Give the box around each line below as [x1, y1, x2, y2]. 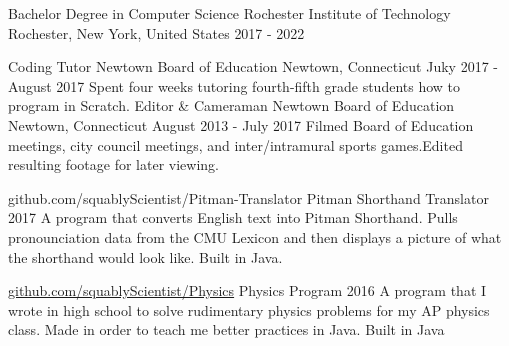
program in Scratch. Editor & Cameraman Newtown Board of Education [8, 95, 455, 116]
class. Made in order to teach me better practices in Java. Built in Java [8, 319, 445, 340]
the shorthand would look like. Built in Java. [8, 246, 283, 267]
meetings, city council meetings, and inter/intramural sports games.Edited [8, 134, 463, 155]
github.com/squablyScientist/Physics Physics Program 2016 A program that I [8, 280, 487, 301]
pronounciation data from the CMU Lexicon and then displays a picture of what [8, 226, 502, 247]
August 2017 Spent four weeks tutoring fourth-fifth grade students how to [8, 75, 461, 96]
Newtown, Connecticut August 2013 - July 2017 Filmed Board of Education [8, 114, 474, 135]
